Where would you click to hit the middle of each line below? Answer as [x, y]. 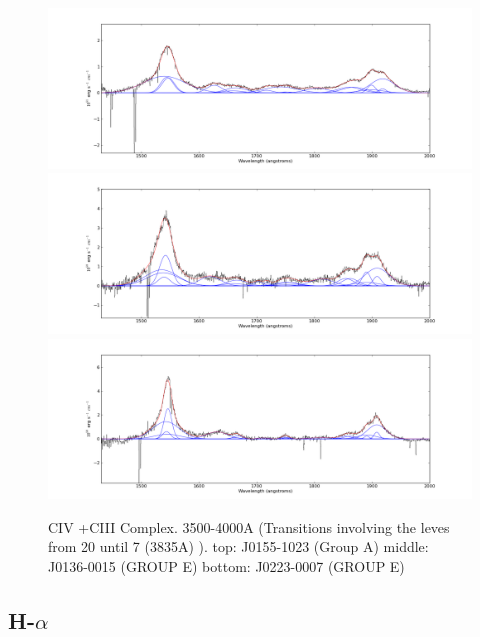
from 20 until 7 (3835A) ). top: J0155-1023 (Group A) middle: [238, 546]
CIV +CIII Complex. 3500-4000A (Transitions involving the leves [249, 526]
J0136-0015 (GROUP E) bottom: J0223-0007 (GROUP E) [226, 565]
